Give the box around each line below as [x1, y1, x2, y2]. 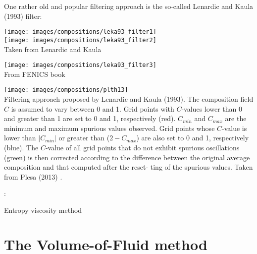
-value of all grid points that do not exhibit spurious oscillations [45, 142, 240, 152]
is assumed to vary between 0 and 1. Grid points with [11, 103, 174, 114]
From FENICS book [4, 68, 65, 79]
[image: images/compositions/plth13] [4, 86, 128, 94]
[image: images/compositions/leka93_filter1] [4, 28, 156, 36]
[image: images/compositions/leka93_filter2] [4, 36, 156, 44]
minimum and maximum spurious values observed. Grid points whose [4, 123, 215, 133]
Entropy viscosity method [4, 204, 82, 215]
